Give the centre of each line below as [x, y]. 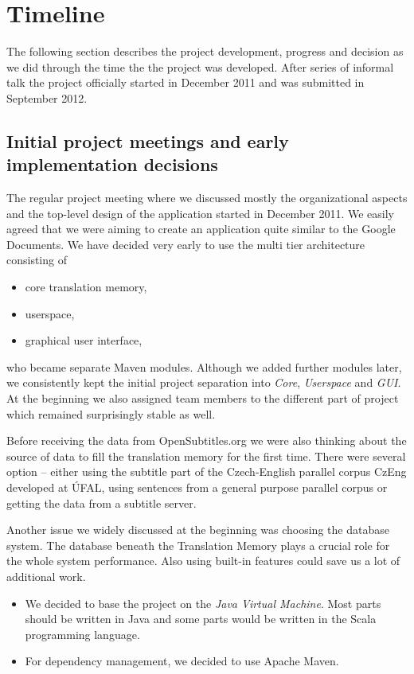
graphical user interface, [84, 340]
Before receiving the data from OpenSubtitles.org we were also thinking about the [207, 440]
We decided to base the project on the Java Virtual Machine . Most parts [203, 603]
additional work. [46, 576]
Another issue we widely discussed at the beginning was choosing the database [198, 530]
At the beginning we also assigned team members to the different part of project [203, 398]
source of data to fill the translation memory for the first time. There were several [206, 456]
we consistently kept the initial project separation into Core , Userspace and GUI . [204, 382]
